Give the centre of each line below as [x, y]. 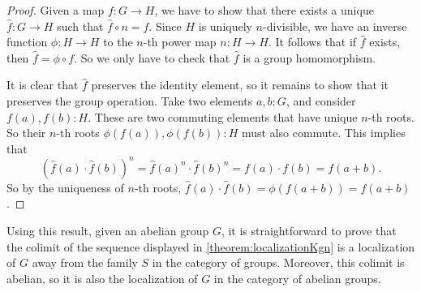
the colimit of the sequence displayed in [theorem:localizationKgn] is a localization [211, 246]
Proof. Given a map [56, 10]
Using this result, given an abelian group [108, 231]
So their [26, 133]
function [27, 42]
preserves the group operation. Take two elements [130, 100]
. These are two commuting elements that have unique [223, 116]
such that [80, 26]
